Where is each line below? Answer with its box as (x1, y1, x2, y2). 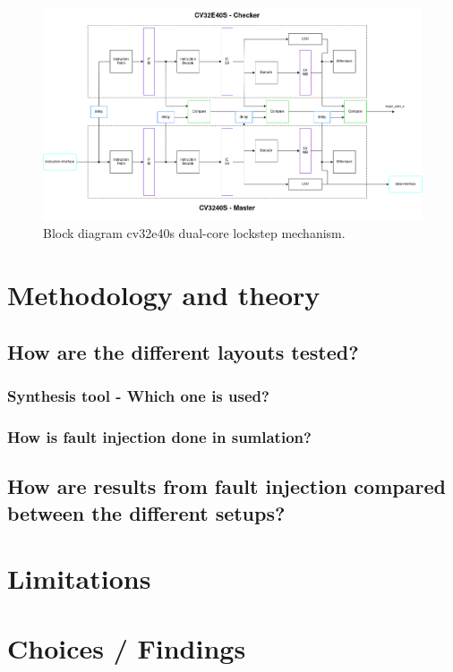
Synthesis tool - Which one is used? (7, 384, 269, 406)
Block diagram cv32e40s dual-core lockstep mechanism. (43, 224, 346, 242)
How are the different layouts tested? (7, 337, 359, 365)
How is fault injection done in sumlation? (7, 425, 312, 447)
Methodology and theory (7, 276, 321, 313)
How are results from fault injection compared (7, 472, 446, 500)
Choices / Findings (7, 630, 246, 667)
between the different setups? (7, 498, 286, 526)
